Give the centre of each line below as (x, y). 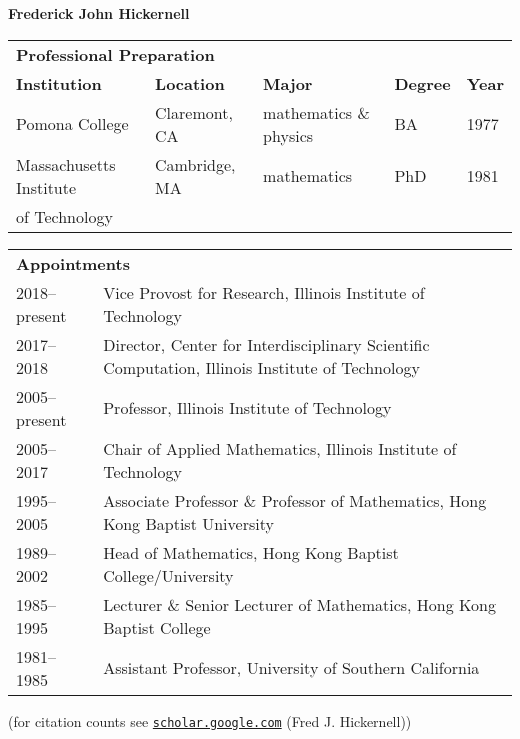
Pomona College (72, 124)
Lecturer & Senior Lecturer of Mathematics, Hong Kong (299, 604)
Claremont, (194, 112)
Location (190, 83)
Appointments (73, 263)
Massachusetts (66, 164)
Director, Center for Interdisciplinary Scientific (266, 344)
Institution (59, 83)
